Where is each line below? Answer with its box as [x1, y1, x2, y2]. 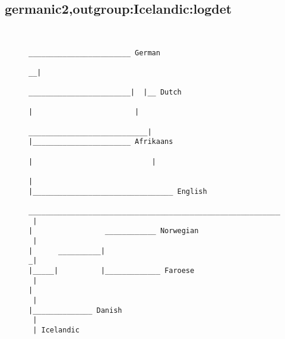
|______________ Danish [28, 306, 122, 315]
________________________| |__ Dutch [28, 88, 182, 97]
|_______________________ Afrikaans [28, 137, 173, 146]
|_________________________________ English [28, 187, 207, 196]
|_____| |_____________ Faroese [28, 266, 195, 275]
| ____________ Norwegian [28, 227, 199, 236]
